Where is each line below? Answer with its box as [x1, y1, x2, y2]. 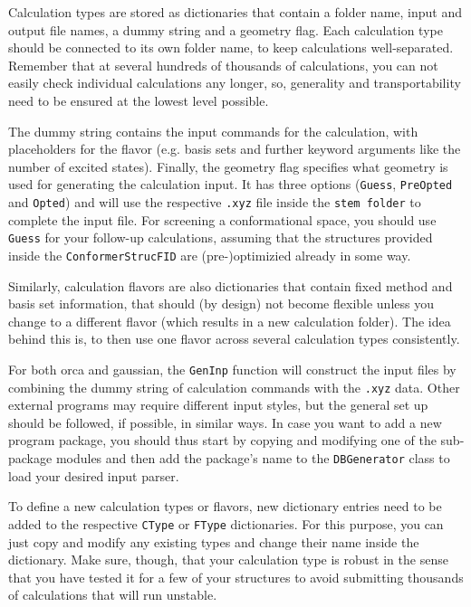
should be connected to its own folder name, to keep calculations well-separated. [8, 38, 454, 57]
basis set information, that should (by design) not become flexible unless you [8, 294, 434, 313]
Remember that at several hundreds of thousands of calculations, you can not [8, 55, 438, 74]
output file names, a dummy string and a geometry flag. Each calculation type [8, 20, 443, 39]
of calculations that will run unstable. [8, 585, 217, 604]
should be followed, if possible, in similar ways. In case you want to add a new [8, 413, 442, 432]
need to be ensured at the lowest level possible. [8, 90, 269, 109]
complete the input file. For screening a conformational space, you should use [8, 210, 437, 229]
